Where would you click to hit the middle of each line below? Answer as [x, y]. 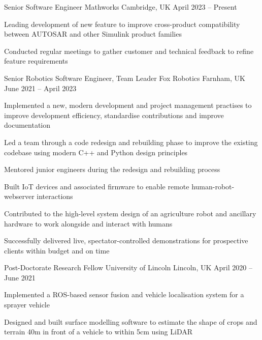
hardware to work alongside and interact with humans [88, 223]
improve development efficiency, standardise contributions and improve [114, 115]
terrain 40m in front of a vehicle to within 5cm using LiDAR [98, 332]
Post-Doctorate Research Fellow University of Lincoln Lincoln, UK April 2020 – [128, 267]
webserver [19, 196]
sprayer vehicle [27, 305]
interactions [55, 196]
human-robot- [213, 186]
